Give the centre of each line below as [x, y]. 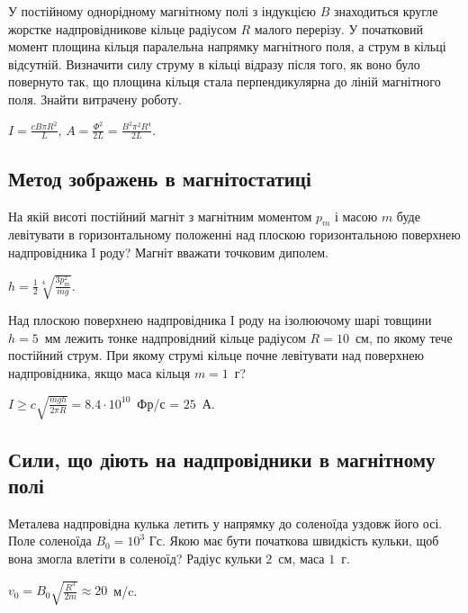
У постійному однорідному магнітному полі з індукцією [162, 11]
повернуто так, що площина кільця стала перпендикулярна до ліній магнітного [225, 81]
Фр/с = [158, 403]
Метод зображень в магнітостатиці [160, 178]
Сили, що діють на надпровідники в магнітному [222, 459]
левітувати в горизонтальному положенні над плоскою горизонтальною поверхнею [234, 234]
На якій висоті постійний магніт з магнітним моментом [160, 216]
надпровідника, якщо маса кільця [99, 372]
